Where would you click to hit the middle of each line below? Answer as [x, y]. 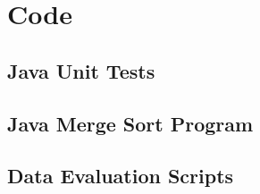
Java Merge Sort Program [130, 123]
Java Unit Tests [81, 70]
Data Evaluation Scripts [121, 176]
